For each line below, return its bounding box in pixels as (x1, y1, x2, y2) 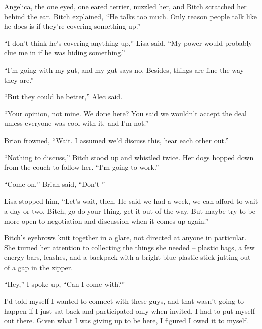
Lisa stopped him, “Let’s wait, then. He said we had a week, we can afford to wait (4, 195, 258, 206)
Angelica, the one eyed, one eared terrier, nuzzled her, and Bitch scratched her (4, 1, 247, 11)
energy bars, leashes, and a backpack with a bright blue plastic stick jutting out (4, 252, 251, 262)
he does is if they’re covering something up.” (4, 21, 141, 31)
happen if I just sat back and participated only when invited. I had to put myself (4, 305, 255, 316)
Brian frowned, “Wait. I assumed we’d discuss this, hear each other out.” (4, 135, 229, 145)
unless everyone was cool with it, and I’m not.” (4, 118, 149, 128)
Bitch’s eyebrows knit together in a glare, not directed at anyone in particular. (4, 232, 247, 243)
